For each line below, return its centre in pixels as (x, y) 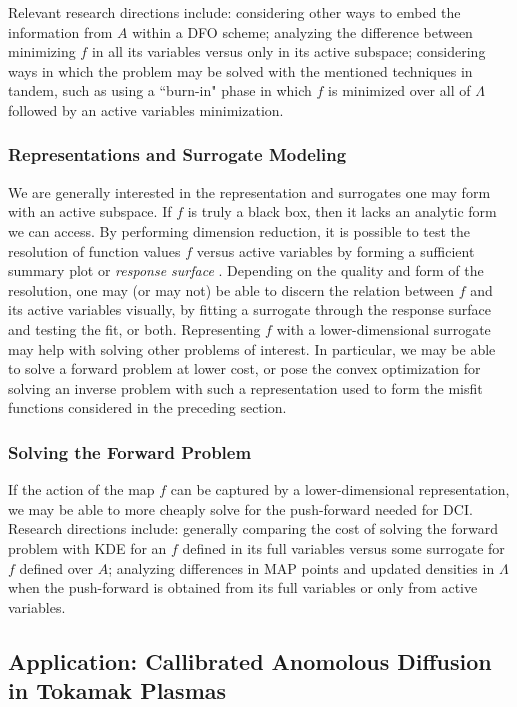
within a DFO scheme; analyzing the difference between (302, 31)
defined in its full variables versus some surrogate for (343, 547)
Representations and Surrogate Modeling (177, 154)
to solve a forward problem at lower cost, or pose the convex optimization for (244, 368)
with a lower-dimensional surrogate (383, 328)
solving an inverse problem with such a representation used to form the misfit (245, 387)
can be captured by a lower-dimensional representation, (340, 489)
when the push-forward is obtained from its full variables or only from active (243, 587)
